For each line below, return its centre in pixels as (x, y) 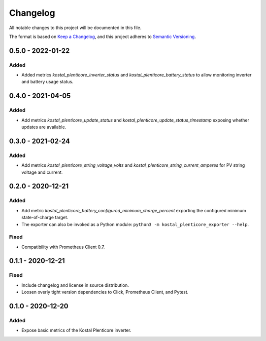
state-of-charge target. (45, 218)
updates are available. (44, 127)
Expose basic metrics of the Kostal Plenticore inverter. (76, 330)
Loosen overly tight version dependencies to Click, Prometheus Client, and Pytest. (105, 292)
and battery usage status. (48, 82)
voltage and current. (42, 172)
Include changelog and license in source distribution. (75, 285)
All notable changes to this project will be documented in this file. (75, 28)
